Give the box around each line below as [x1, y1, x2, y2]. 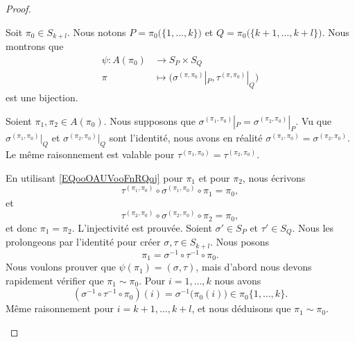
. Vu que [295, 113, 332, 128]
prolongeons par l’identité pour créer [6, 234, 161, 249]
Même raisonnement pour [6, 301, 114, 316]
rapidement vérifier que [6, 273, 104, 287]
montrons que [6, 39, 64, 53]
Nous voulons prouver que [6, 259, 116, 274]
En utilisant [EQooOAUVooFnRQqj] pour [6, 170, 183, 185]
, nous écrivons [242, 170, 306, 185]
